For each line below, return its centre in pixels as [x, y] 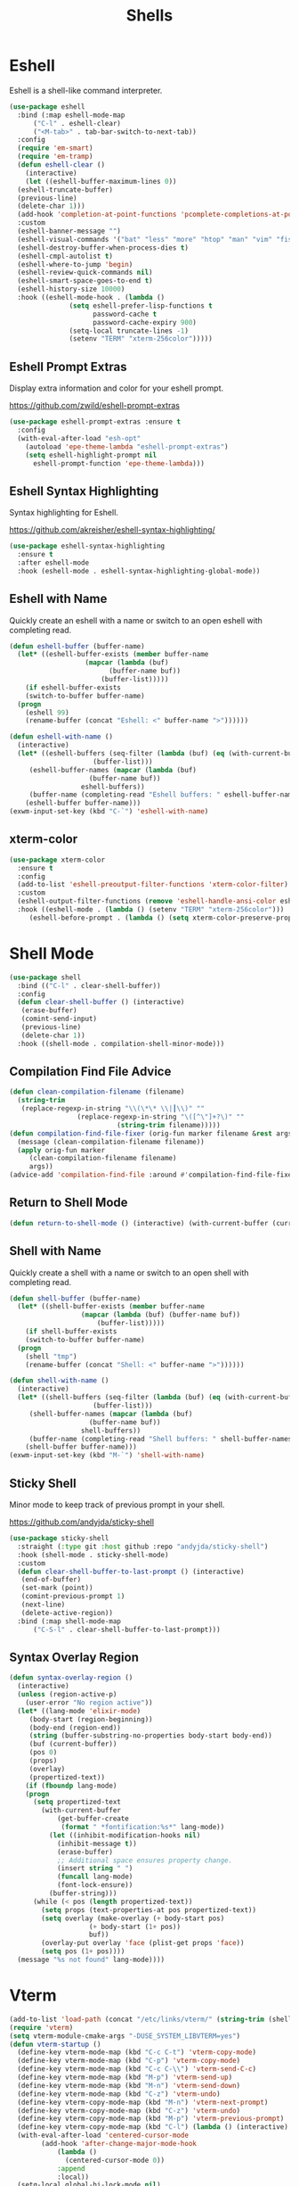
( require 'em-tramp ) [55, 157]
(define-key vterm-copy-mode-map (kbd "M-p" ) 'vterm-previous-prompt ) [151, 2119]
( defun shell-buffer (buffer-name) [75, 1299]
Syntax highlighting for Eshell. [64, 513]
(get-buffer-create [93, 1819]
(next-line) [43, 1604]
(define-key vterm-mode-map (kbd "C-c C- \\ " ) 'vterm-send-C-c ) [137, 2069]
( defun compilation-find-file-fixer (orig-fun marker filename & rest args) [153, 1134]
